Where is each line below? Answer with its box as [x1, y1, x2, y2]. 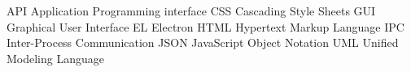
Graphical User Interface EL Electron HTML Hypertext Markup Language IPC [7, 18, 404, 35]
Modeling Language [7, 49, 104, 66]
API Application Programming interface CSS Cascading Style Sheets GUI [7, 2, 376, 19]
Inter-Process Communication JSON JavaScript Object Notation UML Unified [7, 34, 399, 51]
